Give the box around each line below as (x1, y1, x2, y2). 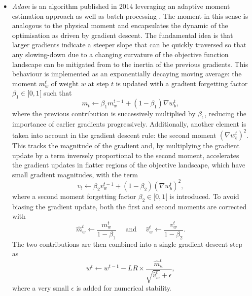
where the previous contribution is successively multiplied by (12, 108, 196, 119)
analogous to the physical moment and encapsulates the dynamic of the (12, 20, 228, 31)
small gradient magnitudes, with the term (12, 169, 138, 179)
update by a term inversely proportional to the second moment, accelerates (12, 150, 239, 160)
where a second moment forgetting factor (12, 191, 136, 201)
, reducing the (204, 108, 247, 119)
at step (88, 78, 109, 88)
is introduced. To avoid (169, 191, 239, 201)
